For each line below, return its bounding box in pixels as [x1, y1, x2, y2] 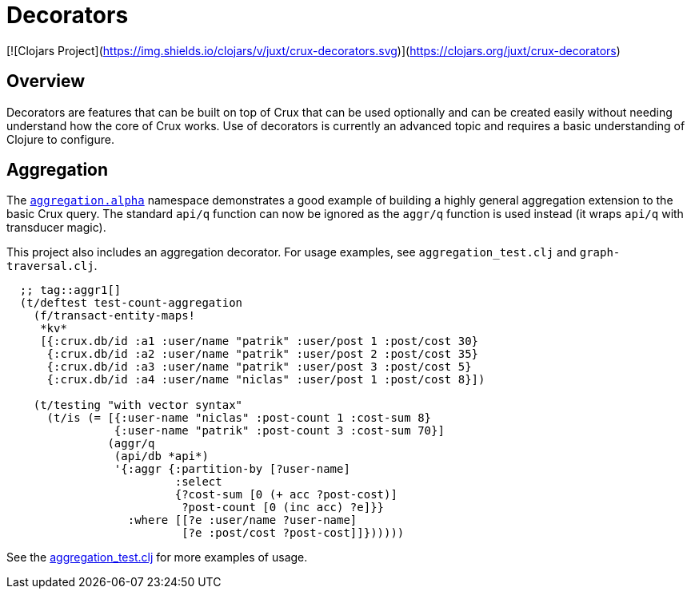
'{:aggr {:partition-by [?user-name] [114, 462, 350, 476]
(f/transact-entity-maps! [33, 309, 196, 323]
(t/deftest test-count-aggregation [19, 296, 243, 310]
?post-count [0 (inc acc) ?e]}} [182, 501, 385, 514]
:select [174, 475, 222, 489]
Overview [6, 71, 86, 92]
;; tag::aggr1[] [19, 284, 122, 297]
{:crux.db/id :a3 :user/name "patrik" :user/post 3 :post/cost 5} [46, 360, 472, 374]
